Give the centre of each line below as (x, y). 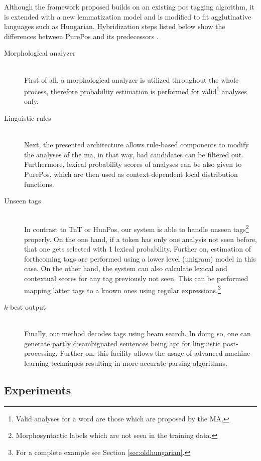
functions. (39, 184)
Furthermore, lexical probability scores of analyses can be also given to (133, 164)
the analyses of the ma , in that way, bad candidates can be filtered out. (134, 154)
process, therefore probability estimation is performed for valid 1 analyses (136, 90)
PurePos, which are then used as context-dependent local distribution (131, 174)
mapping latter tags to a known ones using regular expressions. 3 (122, 289)
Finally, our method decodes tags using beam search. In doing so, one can (138, 333)
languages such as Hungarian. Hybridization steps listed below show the (115, 26)
